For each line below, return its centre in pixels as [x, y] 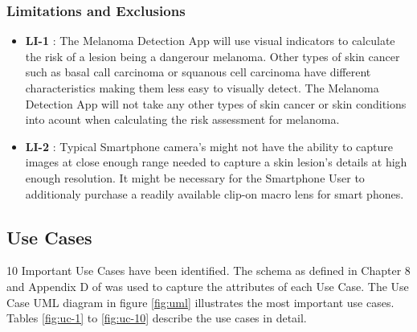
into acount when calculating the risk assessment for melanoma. [182, 119]
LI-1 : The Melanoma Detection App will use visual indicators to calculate [210, 41]
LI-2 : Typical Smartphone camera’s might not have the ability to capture [209, 146]
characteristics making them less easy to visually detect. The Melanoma [202, 88]
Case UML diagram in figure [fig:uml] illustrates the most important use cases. [200, 302]
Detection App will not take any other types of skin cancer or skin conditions [216, 103]
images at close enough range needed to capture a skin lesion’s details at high [216, 162]
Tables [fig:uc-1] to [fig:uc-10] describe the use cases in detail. [157, 318]
